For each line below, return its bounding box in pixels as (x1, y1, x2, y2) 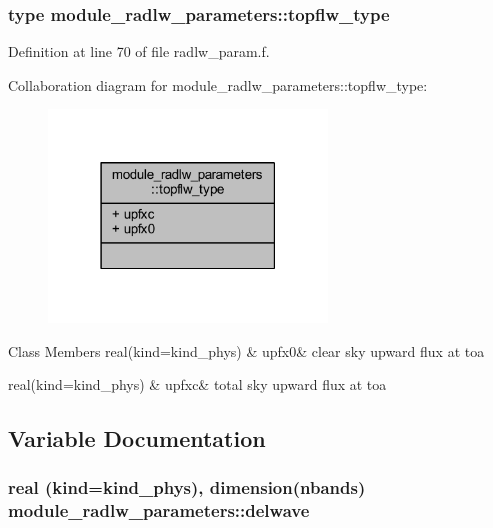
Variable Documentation (8, 423, 266, 454)
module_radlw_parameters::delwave (8, 498, 310, 523)
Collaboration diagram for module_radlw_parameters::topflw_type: (8, 74, 428, 95)
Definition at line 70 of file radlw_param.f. (8, 41, 270, 62)
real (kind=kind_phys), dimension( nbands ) (8, 475, 366, 500)
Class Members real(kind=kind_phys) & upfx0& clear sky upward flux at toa (8, 340, 485, 361)
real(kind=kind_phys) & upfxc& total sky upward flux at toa (8, 374, 387, 395)
